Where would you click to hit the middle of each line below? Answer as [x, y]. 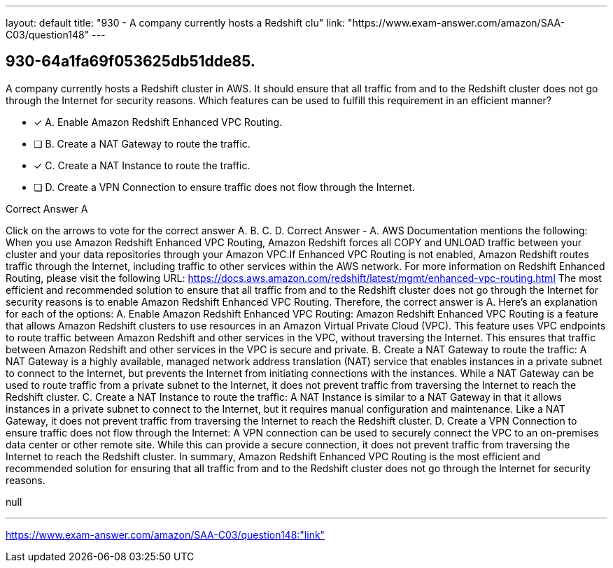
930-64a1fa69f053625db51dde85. [131, 62]
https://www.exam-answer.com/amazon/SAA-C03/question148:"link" [165, 534]
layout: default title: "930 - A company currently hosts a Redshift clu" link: [176, 23]
